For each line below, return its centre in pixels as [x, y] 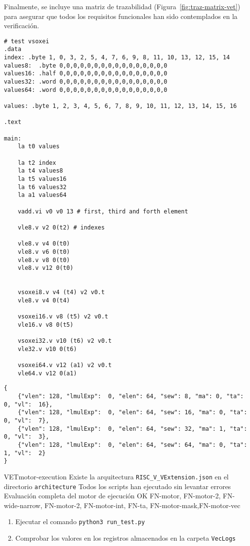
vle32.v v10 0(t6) [47, 349]
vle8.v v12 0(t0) [46, 268]
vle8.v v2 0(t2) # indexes [61, 227]
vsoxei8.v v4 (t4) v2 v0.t [61, 292]
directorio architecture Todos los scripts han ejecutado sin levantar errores [117, 486]
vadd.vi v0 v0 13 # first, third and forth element [103, 211]
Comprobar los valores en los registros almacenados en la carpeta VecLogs [125, 538]
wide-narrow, [23, 505]
